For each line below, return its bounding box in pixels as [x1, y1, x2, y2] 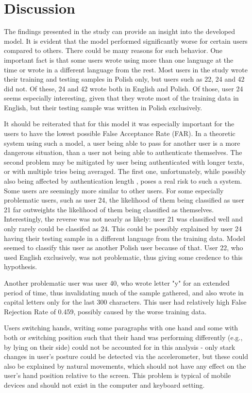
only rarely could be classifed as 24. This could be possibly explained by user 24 [4, 223, 242, 233]
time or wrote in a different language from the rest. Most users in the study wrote [4, 64, 248, 74]
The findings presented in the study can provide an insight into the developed [4, 26, 235, 36]
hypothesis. [4, 261, 37, 272]
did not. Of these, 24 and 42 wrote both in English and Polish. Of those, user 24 [4, 83, 243, 93]
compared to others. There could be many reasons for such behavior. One [4, 45, 223, 55]
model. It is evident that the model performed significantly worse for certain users [4, 35, 248, 46]
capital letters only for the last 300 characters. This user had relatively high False [4, 297, 247, 307]
